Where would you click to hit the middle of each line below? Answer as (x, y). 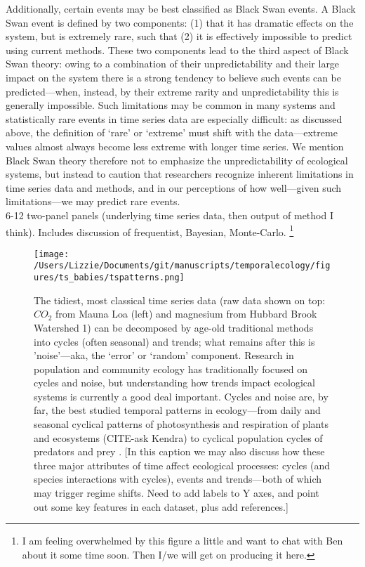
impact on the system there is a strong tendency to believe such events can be (174, 77)
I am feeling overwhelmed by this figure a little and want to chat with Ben (182, 541)
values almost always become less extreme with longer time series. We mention (175, 146)
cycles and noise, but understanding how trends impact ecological (174, 383)
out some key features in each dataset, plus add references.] (161, 506)
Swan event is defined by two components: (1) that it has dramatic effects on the (180, 22)
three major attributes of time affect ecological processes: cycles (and (182, 465)
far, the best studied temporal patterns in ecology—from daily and (177, 410)
